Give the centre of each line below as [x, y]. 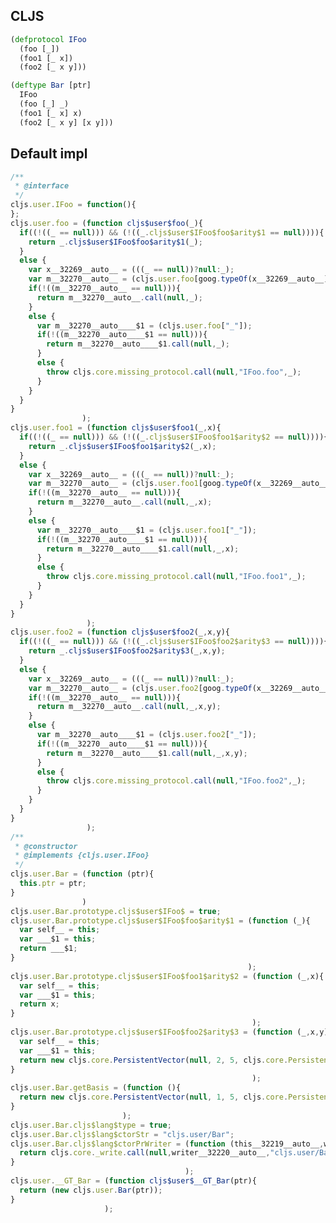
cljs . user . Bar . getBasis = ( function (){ [96, 1088]
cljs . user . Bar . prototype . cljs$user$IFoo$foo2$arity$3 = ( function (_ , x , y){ [171, 1032]
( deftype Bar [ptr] [51, 85]
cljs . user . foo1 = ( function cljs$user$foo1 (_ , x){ [116, 428]
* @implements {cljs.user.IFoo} [82, 855]
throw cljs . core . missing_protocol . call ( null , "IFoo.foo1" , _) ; [176, 577]
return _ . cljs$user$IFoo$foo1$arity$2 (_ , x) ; [122, 446]
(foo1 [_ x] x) [51, 113]
